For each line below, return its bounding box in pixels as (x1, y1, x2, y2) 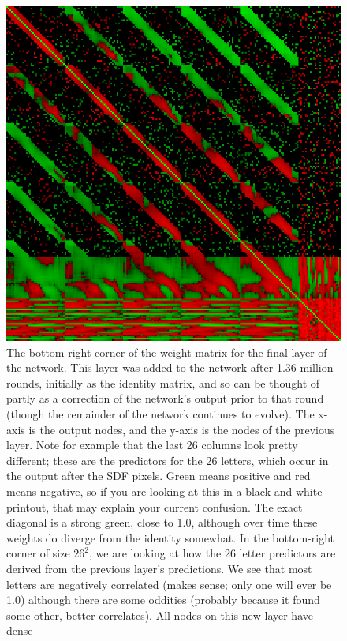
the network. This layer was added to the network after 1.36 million (6, 359, 334, 376)
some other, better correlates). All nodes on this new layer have (6, 606, 313, 623)
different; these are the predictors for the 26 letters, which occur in (6, 452, 329, 468)
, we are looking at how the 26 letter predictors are (89, 545, 336, 561)
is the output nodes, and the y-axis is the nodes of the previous (28, 421, 335, 437)
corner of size (6, 545, 70, 561)
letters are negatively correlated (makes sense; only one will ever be (6, 575, 332, 592)
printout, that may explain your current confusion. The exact (6, 498, 303, 515)
